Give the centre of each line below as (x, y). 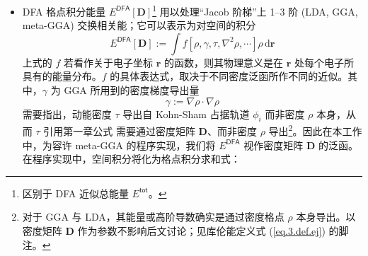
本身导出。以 (326, 217)
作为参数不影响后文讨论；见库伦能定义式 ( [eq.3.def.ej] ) (201, 231)
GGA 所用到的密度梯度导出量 (132, 90)
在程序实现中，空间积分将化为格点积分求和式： (131, 159)
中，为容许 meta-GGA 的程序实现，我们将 (119, 145)
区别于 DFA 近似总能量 (75, 193)
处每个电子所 (324, 62)
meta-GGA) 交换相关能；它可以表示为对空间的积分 (139, 25)
